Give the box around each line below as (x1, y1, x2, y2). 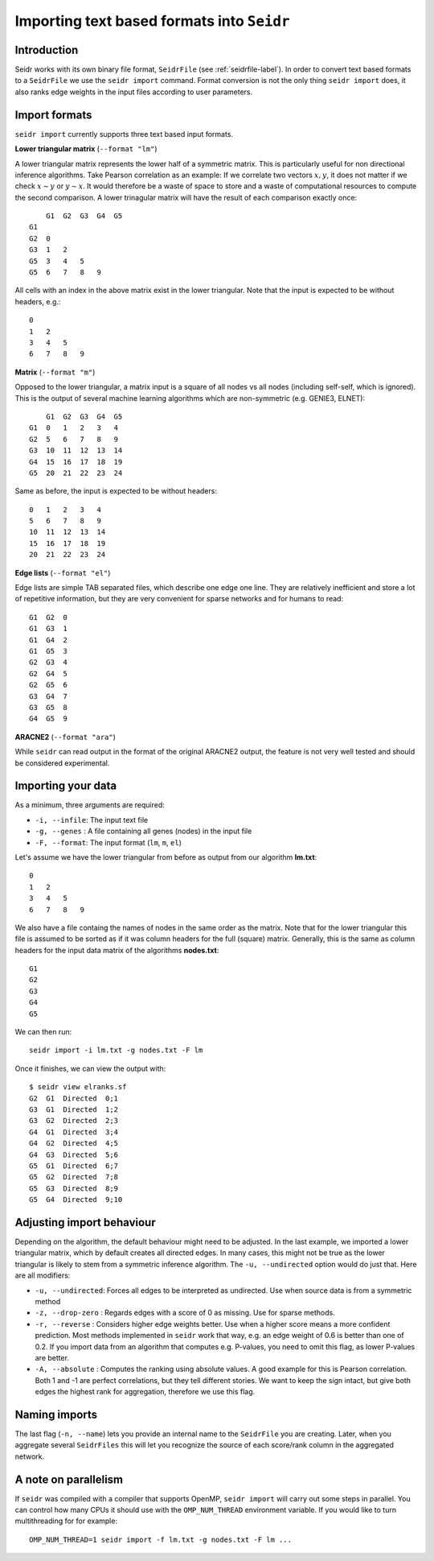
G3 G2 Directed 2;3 (29, 1116, 119, 1125)
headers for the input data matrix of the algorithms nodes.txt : (14, 945, 219, 955)
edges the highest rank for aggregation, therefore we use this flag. (35, 1387, 256, 1397)
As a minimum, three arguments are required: (14, 800, 165, 810)
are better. (35, 1352, 70, 1362)
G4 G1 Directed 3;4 (29, 1127, 119, 1137)
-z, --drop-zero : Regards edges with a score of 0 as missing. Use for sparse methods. (35, 1308, 335, 1318)
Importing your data (14, 779, 117, 793)
